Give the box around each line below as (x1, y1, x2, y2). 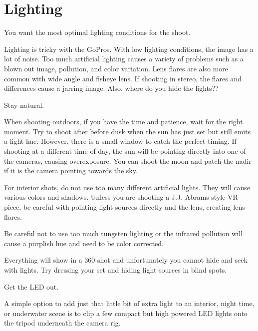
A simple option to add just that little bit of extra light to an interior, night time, (4, 298, 255, 309)
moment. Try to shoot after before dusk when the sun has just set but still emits (4, 126, 251, 136)
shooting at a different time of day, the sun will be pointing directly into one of (4, 146, 246, 156)
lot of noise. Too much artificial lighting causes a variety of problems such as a (4, 53, 244, 64)
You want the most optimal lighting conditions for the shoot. (4, 27, 191, 37)
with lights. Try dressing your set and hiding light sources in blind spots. (4, 265, 227, 275)
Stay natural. (4, 99, 44, 110)
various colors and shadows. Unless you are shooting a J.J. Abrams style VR (4, 192, 238, 202)
